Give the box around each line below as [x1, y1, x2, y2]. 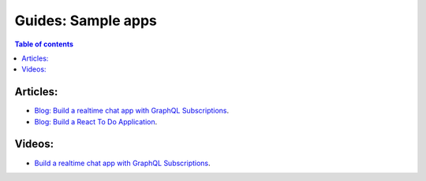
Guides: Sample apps [14, 12, 157, 29]
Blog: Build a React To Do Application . [34, 116, 158, 126]
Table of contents [14, 39, 74, 49]
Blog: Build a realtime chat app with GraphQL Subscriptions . [34, 106, 230, 116]
